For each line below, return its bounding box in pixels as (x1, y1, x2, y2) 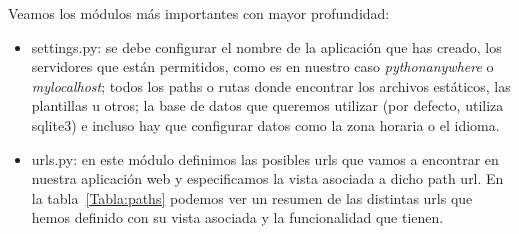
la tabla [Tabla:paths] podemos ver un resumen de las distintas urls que (31, 187, 473, 208)
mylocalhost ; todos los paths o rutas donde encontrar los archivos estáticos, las (31, 75, 511, 96)
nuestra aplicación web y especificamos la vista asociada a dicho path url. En (31, 168, 504, 189)
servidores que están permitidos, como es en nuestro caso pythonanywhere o (31, 56, 494, 77)
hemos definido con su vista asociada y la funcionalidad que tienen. (31, 207, 444, 228)
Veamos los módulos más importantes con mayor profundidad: (8, 3, 390, 23)
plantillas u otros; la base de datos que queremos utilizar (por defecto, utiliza (31, 95, 504, 116)
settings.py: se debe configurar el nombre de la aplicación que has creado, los (31, 36, 502, 57)
